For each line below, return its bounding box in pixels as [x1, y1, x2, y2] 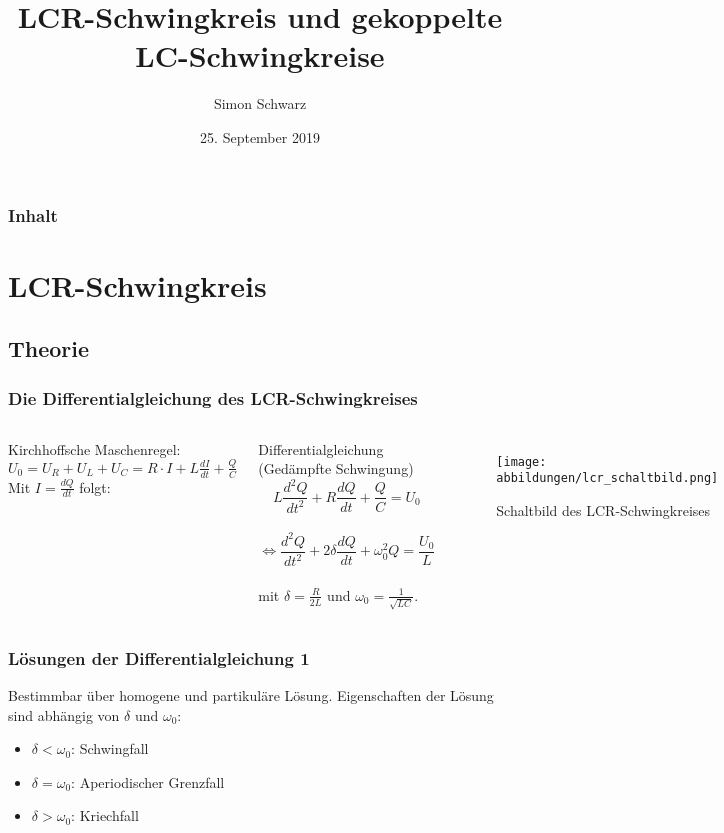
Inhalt [8, 202, 58, 227]
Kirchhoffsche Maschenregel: [8, 438, 181, 459]
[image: [496, 454, 547, 469]
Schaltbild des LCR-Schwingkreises [496, 500, 711, 521]
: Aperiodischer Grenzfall [71, 771, 225, 792]
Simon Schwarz [213, 93, 307, 114]
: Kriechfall [71, 805, 139, 826]
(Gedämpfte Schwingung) [258, 458, 414, 479]
